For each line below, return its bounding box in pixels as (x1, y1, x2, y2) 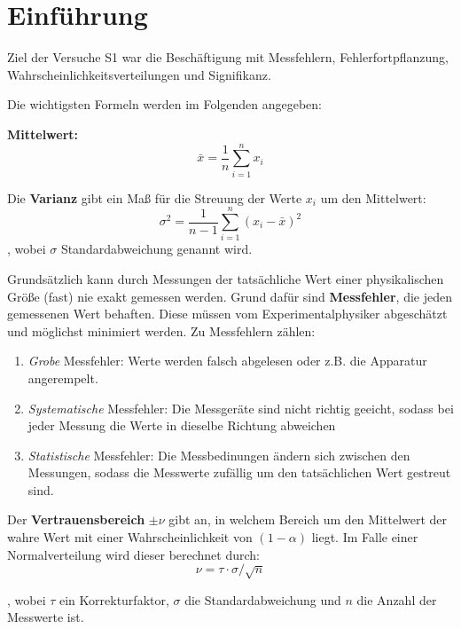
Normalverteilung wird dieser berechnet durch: (7, 545, 260, 563)
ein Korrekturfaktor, (59, 590, 169, 609)
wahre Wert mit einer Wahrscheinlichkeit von (7, 528, 253, 546)
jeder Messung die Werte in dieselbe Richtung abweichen (27, 416, 336, 435)
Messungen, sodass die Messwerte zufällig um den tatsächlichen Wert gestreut (27, 463, 451, 482)
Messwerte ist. (7, 608, 84, 626)
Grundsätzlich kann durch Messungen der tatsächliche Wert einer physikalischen (7, 269, 444, 287)
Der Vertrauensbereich (7, 510, 145, 529)
